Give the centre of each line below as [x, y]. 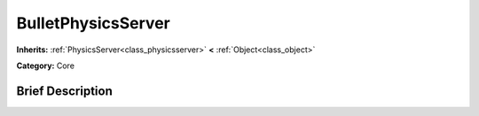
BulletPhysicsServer [93, 23]
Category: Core [46, 66]
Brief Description [64, 91]
